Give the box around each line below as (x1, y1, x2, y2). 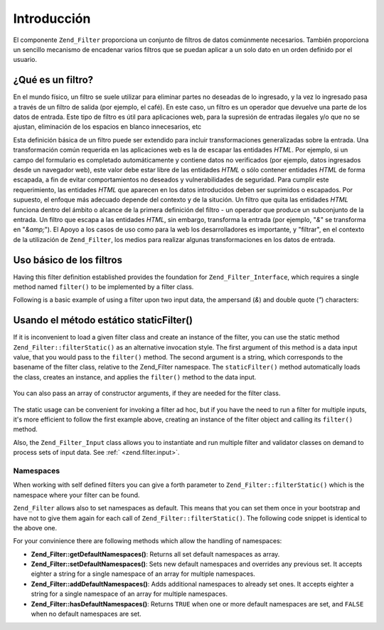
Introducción (13, 11, 91, 26)
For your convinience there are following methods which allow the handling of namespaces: (13, 537, 282, 545)
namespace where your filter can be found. (13, 490, 140, 499)
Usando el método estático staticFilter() (13, 314, 193, 327)
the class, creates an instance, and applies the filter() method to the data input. (13, 372, 257, 381)
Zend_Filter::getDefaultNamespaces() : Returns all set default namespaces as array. (31, 550, 280, 558)
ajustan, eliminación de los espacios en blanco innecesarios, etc (13, 122, 202, 131)
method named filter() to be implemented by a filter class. (13, 283, 194, 291)
